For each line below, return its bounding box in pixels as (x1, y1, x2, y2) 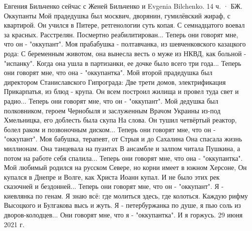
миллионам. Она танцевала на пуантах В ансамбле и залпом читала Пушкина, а (4, 143, 240, 153)
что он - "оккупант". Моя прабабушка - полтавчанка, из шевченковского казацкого (4, 39, 246, 49)
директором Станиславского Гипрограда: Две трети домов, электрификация (4, 77, 226, 87)
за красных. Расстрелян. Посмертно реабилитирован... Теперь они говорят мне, (4, 29, 238, 39)
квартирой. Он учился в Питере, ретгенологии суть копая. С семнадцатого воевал (4, 20, 245, 30)
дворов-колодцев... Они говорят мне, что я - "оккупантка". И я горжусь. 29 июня (4, 210, 243, 220)
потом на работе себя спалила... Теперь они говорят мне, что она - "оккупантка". (4, 153, 243, 163)
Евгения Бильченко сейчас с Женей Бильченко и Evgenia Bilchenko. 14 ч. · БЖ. (4, 1, 243, 11)
